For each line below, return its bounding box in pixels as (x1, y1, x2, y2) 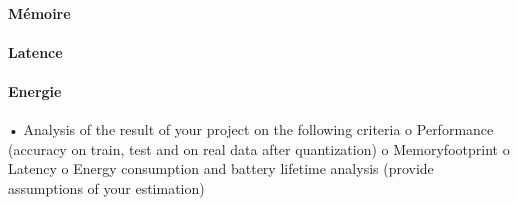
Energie (8, 80, 62, 101)
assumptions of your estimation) (8, 177, 205, 198)
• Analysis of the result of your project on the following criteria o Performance (8, 119, 494, 140)
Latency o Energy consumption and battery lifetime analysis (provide (8, 158, 434, 179)
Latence (8, 41, 63, 62)
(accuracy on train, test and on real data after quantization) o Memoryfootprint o (8, 138, 510, 159)
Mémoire (8, 2, 71, 23)
